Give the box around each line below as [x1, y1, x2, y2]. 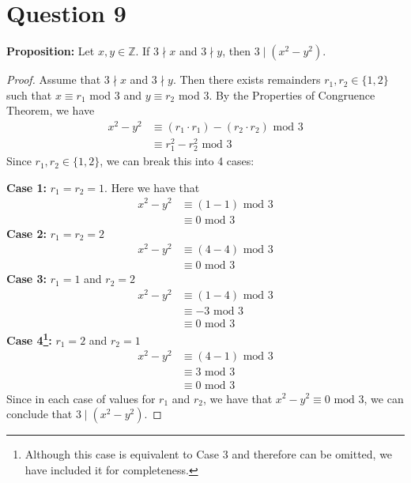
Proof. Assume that [6, 71, 101, 88]
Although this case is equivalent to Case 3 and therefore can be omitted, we [25, 446, 393, 462]
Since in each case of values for [6, 390, 156, 406]
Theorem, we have [6, 102, 95, 119]
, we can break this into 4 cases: [100, 153, 255, 169]
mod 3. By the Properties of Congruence [178, 86, 375, 103]
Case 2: [6, 225, 47, 241]
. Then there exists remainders [172, 71, 321, 88]
